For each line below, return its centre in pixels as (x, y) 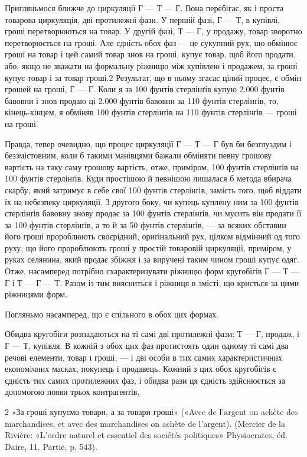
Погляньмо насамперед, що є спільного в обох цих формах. (112, 314)
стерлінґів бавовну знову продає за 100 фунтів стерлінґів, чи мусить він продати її (153, 213)
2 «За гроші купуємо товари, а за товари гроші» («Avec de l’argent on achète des (151, 411)
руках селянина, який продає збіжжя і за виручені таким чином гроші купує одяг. (152, 259)
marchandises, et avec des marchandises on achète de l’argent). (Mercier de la (145, 423)
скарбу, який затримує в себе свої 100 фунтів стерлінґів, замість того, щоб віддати (153, 189)
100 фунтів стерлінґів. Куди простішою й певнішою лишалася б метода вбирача (148, 178)
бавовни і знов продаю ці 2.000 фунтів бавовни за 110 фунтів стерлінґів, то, (142, 100)
